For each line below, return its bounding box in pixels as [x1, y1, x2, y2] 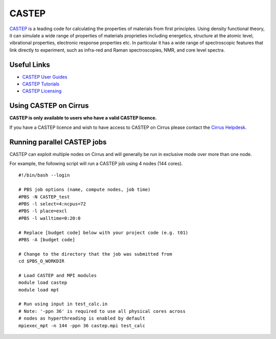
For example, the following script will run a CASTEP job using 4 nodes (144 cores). [9, 161, 183, 166]
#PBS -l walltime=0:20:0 [18, 215, 81, 221]
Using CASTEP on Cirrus [9, 101, 89, 110]
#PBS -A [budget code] [18, 237, 76, 242]
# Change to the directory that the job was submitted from [18, 251, 172, 257]
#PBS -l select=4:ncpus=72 [18, 201, 86, 207]
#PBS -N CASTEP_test [18, 194, 70, 199]
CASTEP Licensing [22, 88, 62, 94]
